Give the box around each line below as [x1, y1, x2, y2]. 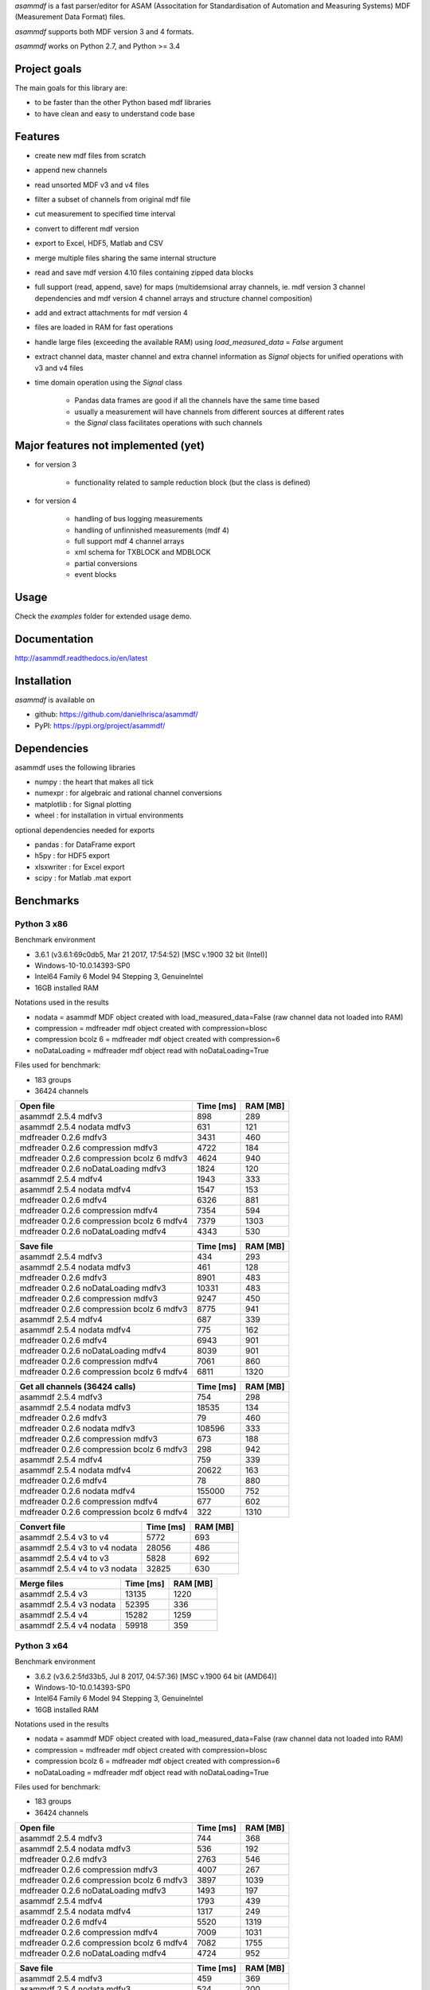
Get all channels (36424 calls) [19, 1381, 136, 1392]
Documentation [14, 632, 94, 646]
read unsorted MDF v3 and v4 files [34, 180, 150, 189]
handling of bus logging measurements [74, 514, 203, 524]
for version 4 [34, 496, 77, 505]
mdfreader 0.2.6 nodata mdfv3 [19, 1423, 135, 1434]
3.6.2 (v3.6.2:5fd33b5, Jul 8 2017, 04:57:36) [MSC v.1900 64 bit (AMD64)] [34, 1672, 277, 1681]
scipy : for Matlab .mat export [34, 873, 131, 883]
